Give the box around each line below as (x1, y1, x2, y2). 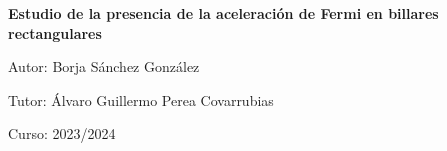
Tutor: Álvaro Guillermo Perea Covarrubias (8, 89, 274, 110)
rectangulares (8, 22, 102, 43)
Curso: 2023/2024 (8, 123, 116, 144)
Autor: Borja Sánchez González (8, 56, 200, 77)
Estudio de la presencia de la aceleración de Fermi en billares (8, 3, 439, 23)
